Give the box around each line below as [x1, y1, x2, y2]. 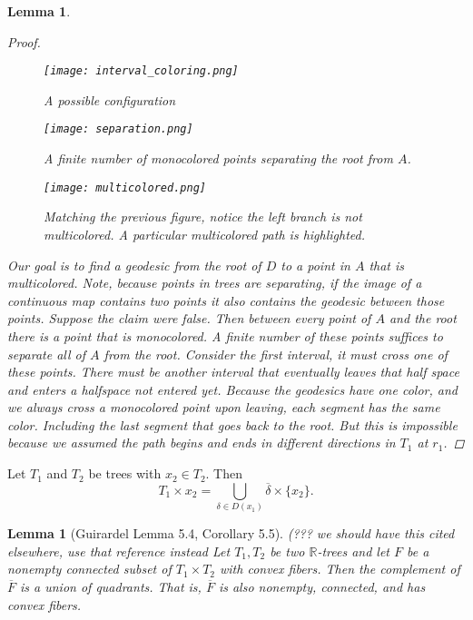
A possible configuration [44, 90, 176, 109]
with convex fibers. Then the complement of [220, 559, 460, 578]
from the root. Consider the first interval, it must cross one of [103, 344, 448, 363]
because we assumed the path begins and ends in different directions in [7, 433, 396, 452]
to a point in [281, 255, 350, 274]
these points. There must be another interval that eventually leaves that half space [7, 362, 459, 381]
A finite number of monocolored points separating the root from [44, 149, 393, 168]
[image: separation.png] [44, 123, 193, 136]
